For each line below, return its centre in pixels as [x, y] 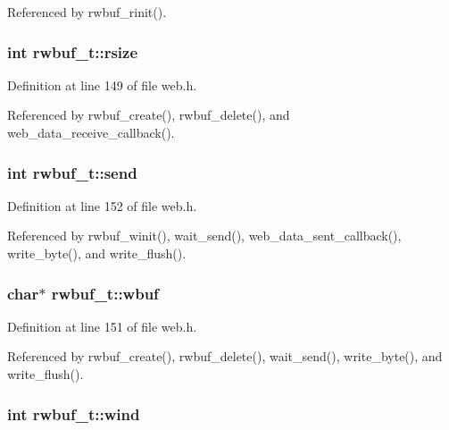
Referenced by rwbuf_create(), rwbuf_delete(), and [149, 115]
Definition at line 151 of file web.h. [102, 326]
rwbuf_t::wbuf [105, 293]
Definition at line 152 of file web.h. [102, 205]
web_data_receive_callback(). [91, 132]
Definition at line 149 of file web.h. [102, 84]
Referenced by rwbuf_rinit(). [87, 12]
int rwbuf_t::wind [74, 413]
